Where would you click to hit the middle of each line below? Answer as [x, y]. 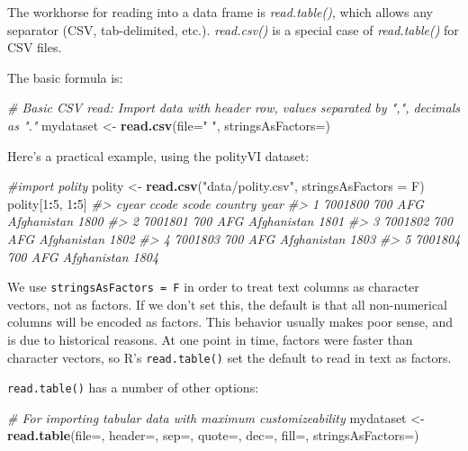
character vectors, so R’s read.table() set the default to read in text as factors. [229, 357]
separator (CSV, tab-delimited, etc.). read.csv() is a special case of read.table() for [233, 29]
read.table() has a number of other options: [133, 388]
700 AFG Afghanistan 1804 [83, 256]
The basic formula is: [65, 77]
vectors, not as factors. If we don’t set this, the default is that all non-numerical [228, 304]
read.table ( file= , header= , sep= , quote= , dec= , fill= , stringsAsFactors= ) [213, 435]
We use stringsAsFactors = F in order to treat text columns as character [213, 287]
